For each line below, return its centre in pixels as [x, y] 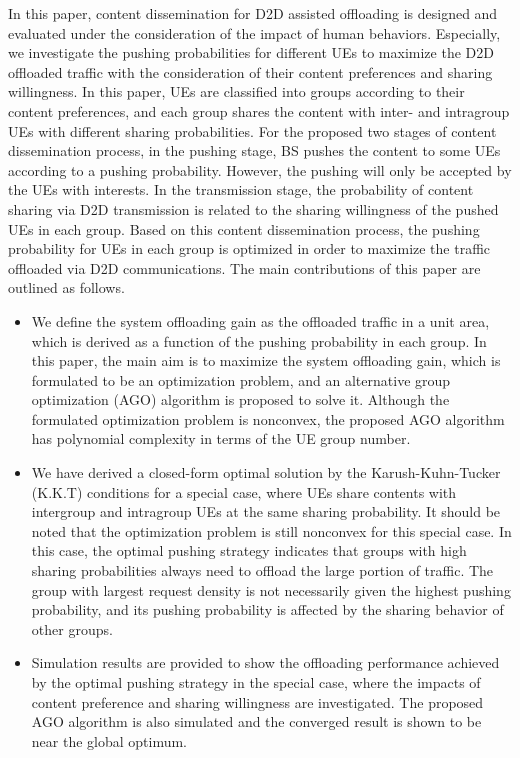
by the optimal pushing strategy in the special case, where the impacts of [256, 682]
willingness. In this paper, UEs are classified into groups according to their [236, 91]
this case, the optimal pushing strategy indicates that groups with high [249, 550]
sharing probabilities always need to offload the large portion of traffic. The [262, 570]
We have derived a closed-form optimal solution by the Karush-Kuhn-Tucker [266, 472]
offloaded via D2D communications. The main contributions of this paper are [244, 267]
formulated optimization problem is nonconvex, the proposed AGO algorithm [268, 418]
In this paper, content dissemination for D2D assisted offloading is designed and [253, 13]
